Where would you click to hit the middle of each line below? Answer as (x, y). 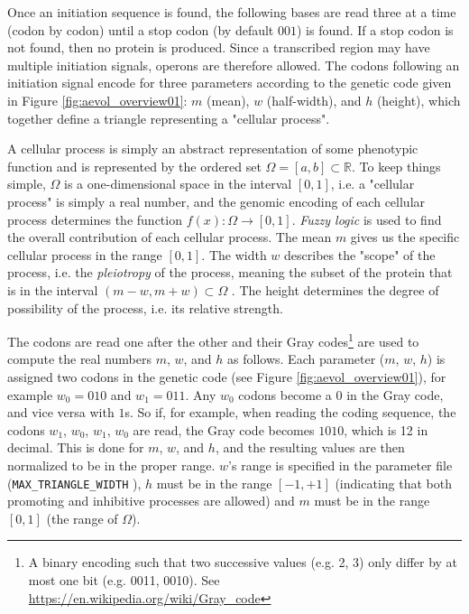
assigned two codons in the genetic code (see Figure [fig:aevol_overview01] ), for (227, 376)
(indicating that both (393, 483)
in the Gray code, (395, 394)
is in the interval (53, 289)
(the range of (82, 518)
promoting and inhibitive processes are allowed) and (151, 501)
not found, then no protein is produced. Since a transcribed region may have (219, 47)
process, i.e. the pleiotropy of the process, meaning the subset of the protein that (230, 272)
